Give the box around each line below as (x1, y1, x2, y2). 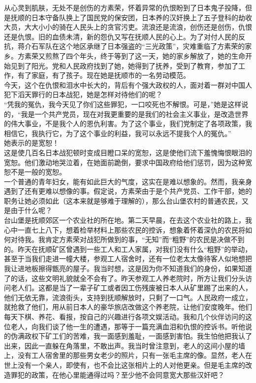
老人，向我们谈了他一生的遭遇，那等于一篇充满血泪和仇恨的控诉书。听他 (10, 321, 245, 331)
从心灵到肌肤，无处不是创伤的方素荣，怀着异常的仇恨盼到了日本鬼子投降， (4, 2, 245, 12)
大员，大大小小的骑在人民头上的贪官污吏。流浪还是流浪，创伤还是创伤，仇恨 (4, 22, 252, 32)
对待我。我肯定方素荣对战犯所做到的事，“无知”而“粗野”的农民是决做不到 (10, 234, 245, 244)
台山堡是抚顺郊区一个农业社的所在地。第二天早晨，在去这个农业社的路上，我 (4, 215, 252, 225)
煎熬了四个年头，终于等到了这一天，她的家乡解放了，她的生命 (45, 50, 245, 61)
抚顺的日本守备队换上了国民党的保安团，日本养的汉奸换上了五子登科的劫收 (10, 12, 252, 22)
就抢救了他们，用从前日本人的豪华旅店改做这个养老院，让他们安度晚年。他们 (4, 302, 252, 312)
